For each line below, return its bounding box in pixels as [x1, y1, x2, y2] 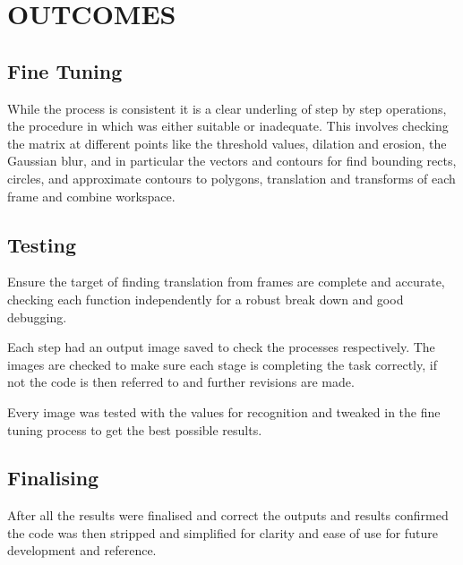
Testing [7, 230, 76, 258]
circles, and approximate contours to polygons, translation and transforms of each [7, 168, 456, 187]
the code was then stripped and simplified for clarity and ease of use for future [7, 523, 438, 542]
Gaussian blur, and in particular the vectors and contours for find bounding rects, [7, 151, 457, 170]
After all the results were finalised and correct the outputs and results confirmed [7, 506, 449, 525]
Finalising [7, 464, 99, 492]
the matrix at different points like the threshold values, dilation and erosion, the [7, 133, 447, 152]
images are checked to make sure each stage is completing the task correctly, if [7, 355, 437, 373]
